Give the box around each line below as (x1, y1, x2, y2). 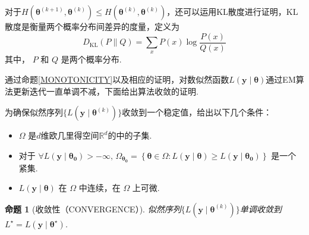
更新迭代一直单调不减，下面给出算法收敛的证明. (12, 84, 198, 97)
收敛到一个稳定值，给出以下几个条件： (122, 106, 272, 118)
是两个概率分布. (61, 53, 122, 65)
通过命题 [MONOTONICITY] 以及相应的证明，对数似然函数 (5, 73, 229, 86)
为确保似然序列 (5, 106, 63, 118)
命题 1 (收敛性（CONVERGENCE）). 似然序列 (5, 202, 181, 215)
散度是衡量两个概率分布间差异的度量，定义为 (5, 20, 179, 32)
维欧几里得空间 (40, 129, 99, 142)
